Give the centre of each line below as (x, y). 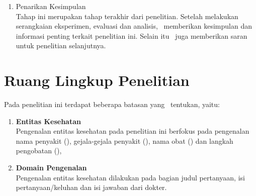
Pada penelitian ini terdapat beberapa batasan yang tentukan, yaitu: (112, 104)
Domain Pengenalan (51, 168)
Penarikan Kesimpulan (51, 6)
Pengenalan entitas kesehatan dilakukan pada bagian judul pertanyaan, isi (130, 177)
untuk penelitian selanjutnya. (61, 45)
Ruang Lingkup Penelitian (97, 80)
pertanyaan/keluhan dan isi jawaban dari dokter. (91, 187)
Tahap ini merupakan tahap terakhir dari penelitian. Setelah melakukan (127, 16)
